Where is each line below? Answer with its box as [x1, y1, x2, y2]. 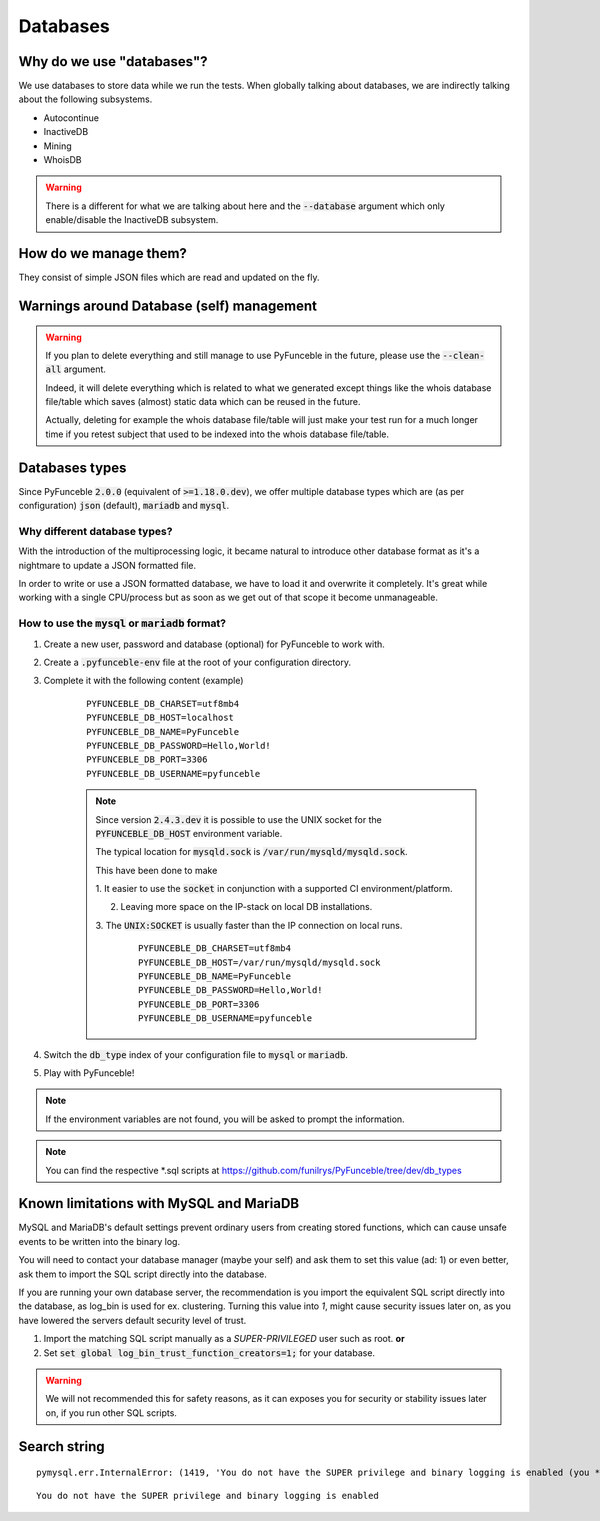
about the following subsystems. [18, 93, 153, 105]
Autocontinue [43, 111, 100, 124]
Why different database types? [18, 524, 173, 538]
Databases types [18, 459, 127, 476]
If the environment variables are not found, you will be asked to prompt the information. [45, 1113, 405, 1125]
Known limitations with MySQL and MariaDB [18, 1195, 300, 1212]
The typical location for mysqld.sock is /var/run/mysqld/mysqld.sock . [95, 846, 409, 858]
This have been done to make [95, 864, 218, 876]
